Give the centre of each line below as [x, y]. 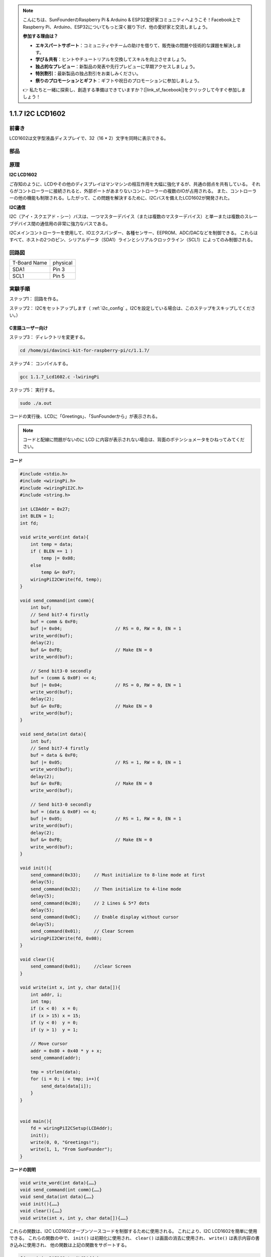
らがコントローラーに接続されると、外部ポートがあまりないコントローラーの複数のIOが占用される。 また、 [120, 191]
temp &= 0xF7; [58, 572]
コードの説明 [23, 1170]
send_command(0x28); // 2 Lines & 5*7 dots [90, 903]
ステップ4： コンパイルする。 [40, 364]
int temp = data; [52, 544]
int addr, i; [46, 995]
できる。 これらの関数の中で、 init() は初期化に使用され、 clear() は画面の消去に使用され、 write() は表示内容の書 [134, 1238]
